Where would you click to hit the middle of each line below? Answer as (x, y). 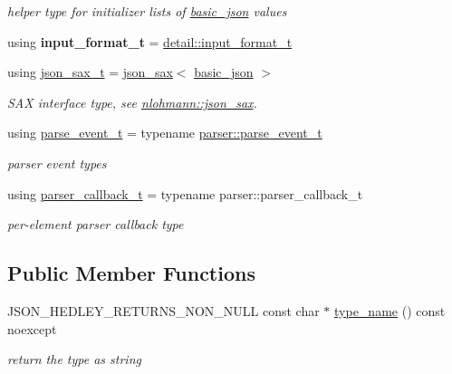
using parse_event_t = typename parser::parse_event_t (165, 133)
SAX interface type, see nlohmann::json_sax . (132, 102)
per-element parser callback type (96, 224)
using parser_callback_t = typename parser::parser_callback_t (185, 193)
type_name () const (390, 310)
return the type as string (74, 359)
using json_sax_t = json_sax (90, 72)
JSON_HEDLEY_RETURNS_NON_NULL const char (163, 310)
